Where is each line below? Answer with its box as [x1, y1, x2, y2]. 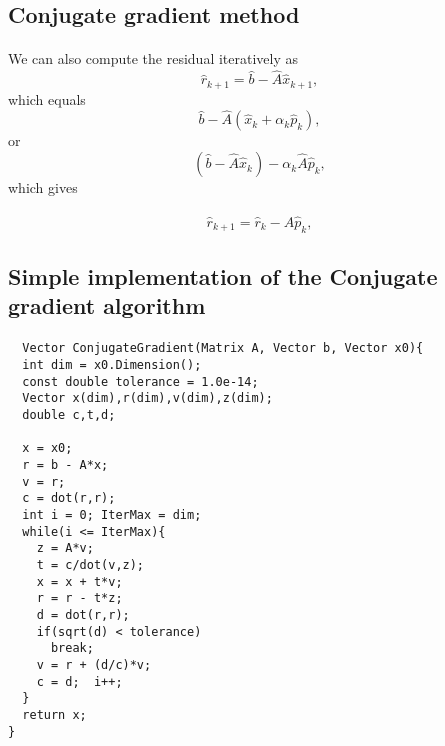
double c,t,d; [22, 408, 116, 423]
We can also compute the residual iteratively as [8, 48, 299, 69]
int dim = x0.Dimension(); [22, 358, 202, 373]
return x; [22, 707, 87, 722]
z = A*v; [36, 541, 94, 556]
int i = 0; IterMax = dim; [22, 507, 202, 522]
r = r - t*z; [36, 591, 123, 606]
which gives [8, 177, 78, 198]
